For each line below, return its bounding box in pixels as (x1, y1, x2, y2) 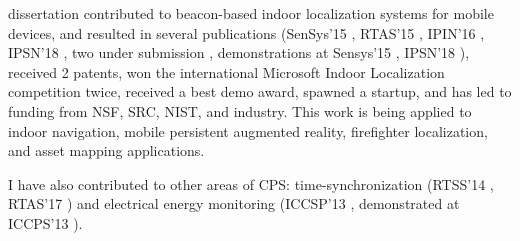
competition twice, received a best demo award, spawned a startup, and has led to (8, 81, 512, 102)
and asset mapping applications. (8, 140, 205, 161)
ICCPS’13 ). (8, 212, 83, 233)
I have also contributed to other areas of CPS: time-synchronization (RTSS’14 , (8, 173, 494, 194)
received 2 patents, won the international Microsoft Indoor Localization (8, 61, 445, 82)
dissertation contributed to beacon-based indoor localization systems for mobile (8, 3, 494, 23)
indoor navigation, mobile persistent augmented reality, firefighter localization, (8, 120, 488, 141)
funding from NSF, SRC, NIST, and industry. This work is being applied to (8, 100, 472, 121)
